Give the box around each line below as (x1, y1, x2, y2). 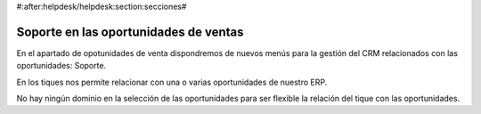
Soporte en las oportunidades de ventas (16, 24, 244, 39)
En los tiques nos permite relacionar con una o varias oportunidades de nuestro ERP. (16, 77, 328, 87)
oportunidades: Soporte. (16, 61, 107, 71)
